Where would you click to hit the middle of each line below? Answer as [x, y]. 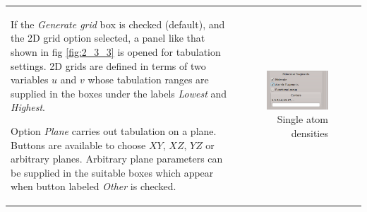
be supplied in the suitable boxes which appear [112, 172]
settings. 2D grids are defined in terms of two [108, 65]
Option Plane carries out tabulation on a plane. [114, 130]
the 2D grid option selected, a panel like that [108, 38]
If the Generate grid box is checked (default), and [118, 24]
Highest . [28, 107]
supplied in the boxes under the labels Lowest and [119, 93]
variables [30, 79]
